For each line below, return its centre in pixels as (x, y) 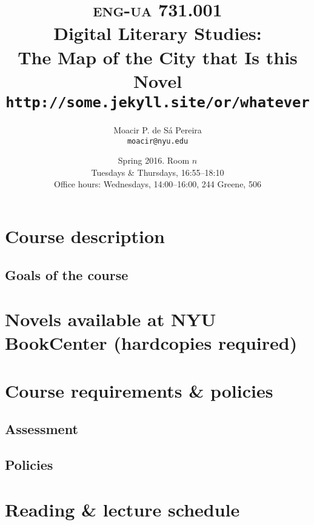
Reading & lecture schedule (122, 509)
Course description (85, 236)
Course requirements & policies (139, 390)
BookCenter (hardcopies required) (151, 343)
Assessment (42, 429)
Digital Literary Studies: (158, 33)
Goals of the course (67, 274)
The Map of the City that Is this (158, 57)
